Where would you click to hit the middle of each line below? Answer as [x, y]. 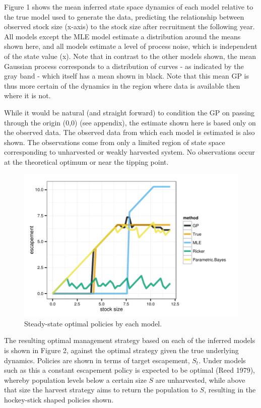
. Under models [222, 360]
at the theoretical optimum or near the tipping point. [86, 161]
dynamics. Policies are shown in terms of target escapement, [97, 360]
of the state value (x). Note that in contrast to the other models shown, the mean [130, 56]
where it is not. [27, 95]
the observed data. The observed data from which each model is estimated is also [129, 132]
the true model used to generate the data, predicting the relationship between [124, 16]
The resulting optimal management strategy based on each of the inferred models [130, 340]
